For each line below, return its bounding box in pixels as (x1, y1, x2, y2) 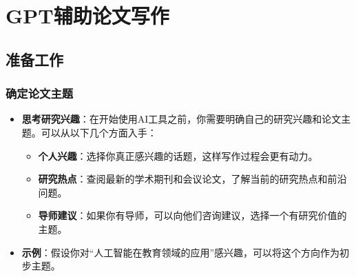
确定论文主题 (6, 85, 74, 102)
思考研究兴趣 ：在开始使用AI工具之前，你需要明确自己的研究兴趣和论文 (21, 112, 342, 126)
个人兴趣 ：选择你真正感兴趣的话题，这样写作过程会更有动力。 (38, 148, 318, 163)
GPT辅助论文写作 (6, 1, 169, 30)
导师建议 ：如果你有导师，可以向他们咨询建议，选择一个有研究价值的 (38, 208, 347, 223)
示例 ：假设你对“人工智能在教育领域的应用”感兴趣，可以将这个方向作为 (21, 245, 340, 259)
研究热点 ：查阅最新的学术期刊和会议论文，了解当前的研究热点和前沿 (38, 172, 347, 186)
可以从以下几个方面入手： (41, 125, 157, 139)
